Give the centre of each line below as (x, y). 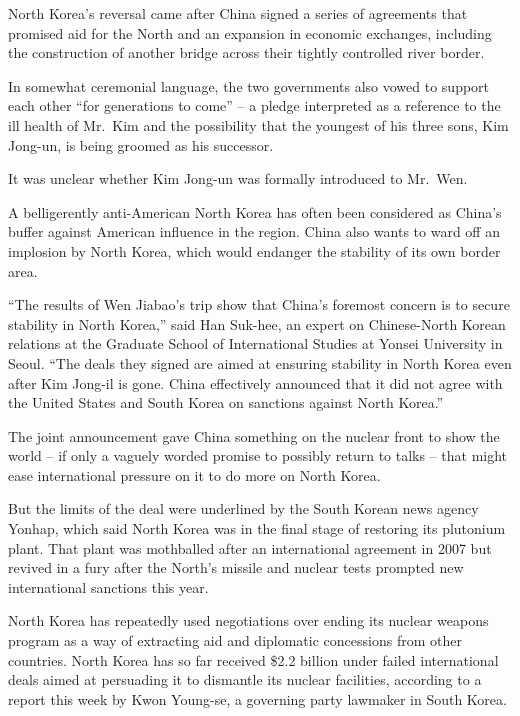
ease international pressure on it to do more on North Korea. (194, 474)
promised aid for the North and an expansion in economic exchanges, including (250, 32)
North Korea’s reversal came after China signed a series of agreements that (238, 13)
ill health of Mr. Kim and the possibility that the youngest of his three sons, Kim (258, 124)
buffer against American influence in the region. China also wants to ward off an (254, 231)
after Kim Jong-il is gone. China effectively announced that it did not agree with (255, 382)
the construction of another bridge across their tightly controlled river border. (246, 52)
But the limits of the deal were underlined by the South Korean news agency (243, 508)
